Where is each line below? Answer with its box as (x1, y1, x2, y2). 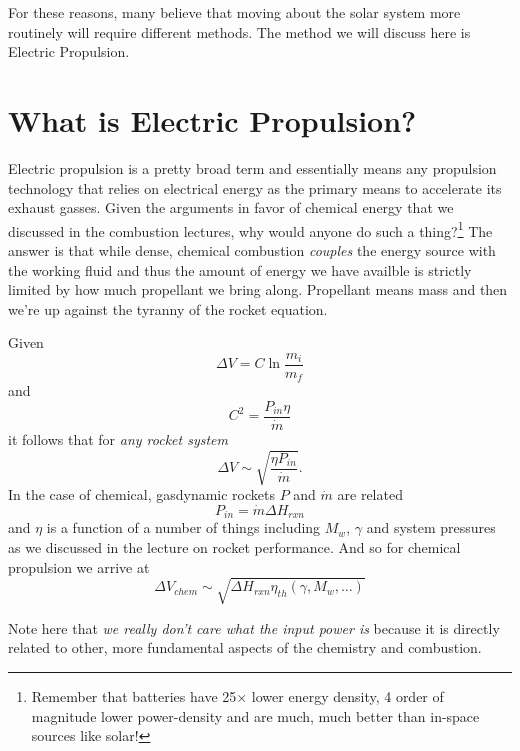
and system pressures (366, 517, 496, 538)
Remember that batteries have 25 (31, 686, 237, 706)
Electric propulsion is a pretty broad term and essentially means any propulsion (8, 157, 497, 178)
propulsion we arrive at (8, 556, 150, 577)
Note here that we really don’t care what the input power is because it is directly (8, 617, 500, 638)
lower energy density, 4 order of (251, 686, 444, 706)
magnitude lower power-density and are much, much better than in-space (31, 705, 480, 726)
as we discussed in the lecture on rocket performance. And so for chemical (8, 537, 461, 558)
